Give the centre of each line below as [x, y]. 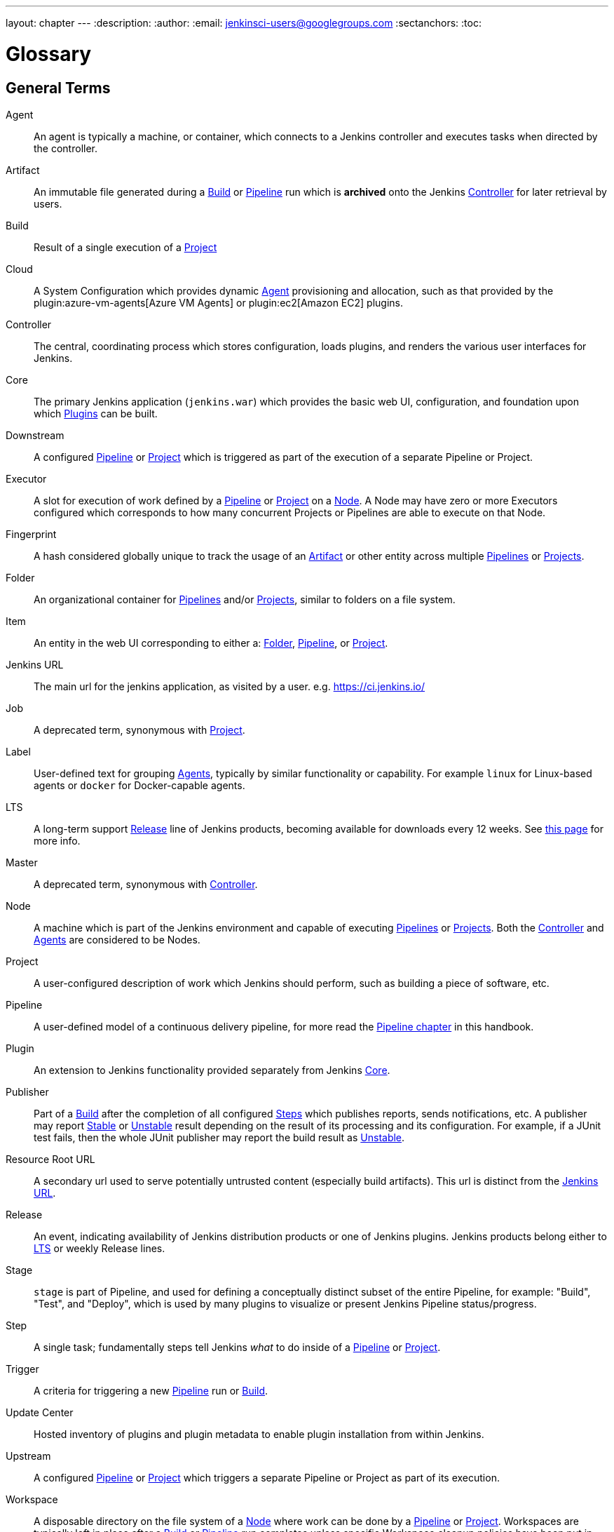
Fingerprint [31, 534]
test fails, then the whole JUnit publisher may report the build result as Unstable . [219, 1137]
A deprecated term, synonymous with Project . [139, 730]
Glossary [49, 54]
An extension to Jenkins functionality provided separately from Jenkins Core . [212, 1070]
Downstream [35, 435]
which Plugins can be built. [96, 413]
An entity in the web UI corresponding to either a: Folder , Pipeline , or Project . [211, 643]
